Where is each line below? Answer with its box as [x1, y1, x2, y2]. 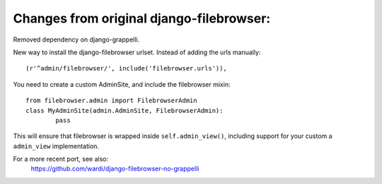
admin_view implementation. [13, 142, 99, 150]
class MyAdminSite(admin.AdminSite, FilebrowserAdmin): [25, 106, 224, 114]
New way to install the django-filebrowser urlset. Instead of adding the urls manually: [13, 48, 261, 56]
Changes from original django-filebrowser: [13, 11, 271, 26]
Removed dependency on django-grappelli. [13, 35, 140, 44]
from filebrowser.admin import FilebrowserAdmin [25, 97, 197, 105]
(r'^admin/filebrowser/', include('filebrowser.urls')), [25, 64, 228, 73]
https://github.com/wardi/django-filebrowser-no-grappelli [30, 164, 199, 173]
